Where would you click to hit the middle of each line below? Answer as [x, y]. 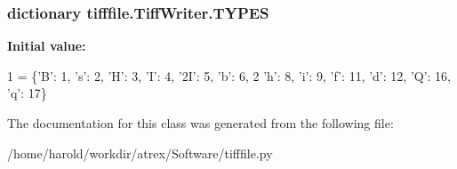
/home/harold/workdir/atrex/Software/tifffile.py [140, 153]
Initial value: [47, 46]
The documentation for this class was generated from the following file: [200, 123]
